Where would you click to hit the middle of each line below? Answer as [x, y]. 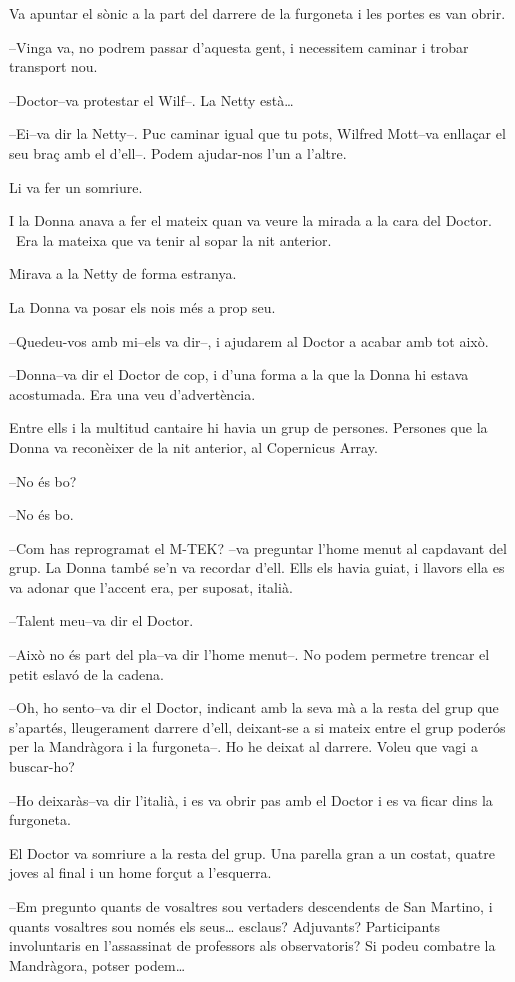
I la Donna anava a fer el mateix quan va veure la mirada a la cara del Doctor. [250, 220]
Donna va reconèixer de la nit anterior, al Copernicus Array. [193, 446]
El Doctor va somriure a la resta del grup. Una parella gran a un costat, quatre [252, 852]
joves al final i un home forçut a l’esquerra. [140, 872]
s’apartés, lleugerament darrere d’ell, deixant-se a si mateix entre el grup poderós [257, 726]
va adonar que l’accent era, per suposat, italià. [151, 586]
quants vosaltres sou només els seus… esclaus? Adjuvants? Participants [224, 925]
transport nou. [53, 66]
